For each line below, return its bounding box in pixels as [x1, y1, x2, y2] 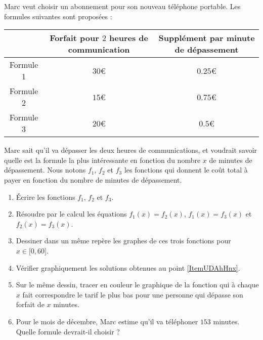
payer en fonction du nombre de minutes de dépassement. [4, 174, 182, 185]
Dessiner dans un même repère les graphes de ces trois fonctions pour [16, 235, 231, 246]
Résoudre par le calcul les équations [16, 208, 127, 219]
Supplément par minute [158, 32, 255, 44]
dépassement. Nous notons [4, 164, 86, 175]
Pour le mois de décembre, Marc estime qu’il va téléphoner [16, 316, 198, 326]
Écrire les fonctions [16, 191, 75, 202]
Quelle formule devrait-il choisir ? [16, 326, 120, 336]
